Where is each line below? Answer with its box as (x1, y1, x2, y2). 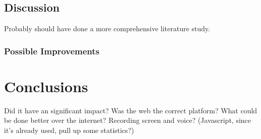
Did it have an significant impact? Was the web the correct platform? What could (4, 105, 257, 115)
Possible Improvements (4, 44, 100, 57)
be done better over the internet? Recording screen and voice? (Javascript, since (4, 115, 251, 125)
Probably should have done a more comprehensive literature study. (4, 23, 210, 34)
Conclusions (4, 76, 88, 96)
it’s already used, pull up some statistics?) (4, 124, 134, 135)
